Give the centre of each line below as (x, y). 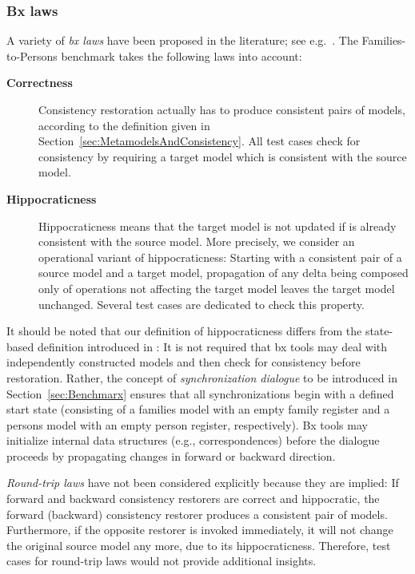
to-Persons (32, 55)
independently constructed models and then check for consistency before (184, 362)
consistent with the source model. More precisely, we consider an (197, 241)
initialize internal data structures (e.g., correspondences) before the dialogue (193, 440)
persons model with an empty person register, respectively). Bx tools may (187, 424)
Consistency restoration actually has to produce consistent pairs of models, (222, 109)
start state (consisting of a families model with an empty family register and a (198, 409)
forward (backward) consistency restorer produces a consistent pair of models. (197, 514)
